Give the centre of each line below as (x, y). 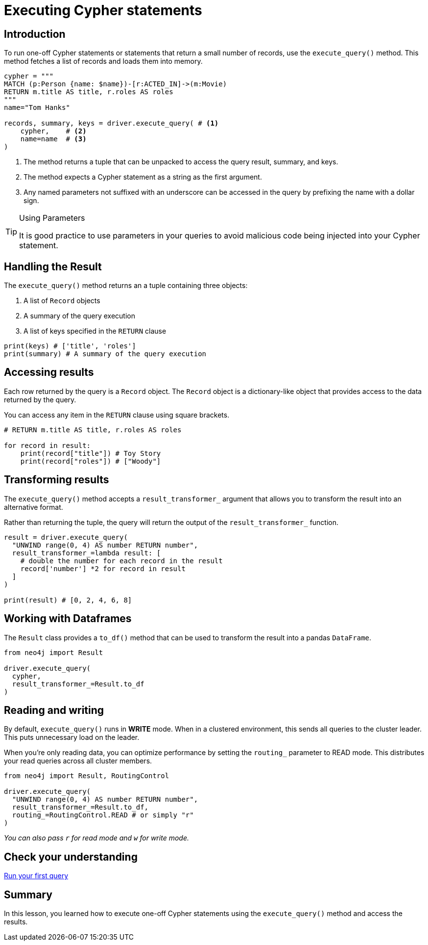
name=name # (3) (53, 139)
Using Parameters (52, 218)
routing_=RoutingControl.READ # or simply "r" (103, 815)
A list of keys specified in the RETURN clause (95, 331)
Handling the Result (53, 266)
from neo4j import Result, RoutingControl (87, 776)
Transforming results (57, 480)
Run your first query (36, 876)
